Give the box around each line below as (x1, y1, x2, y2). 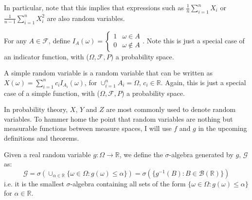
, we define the (119, 149, 163, 159)
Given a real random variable (4, 149, 91, 159)
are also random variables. (47, 13, 125, 23)
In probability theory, (4, 104, 68, 114)
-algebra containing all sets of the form (70, 178, 186, 188)
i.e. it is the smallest (4, 178, 64, 188)
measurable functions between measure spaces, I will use (4, 123, 172, 133)
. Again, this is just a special (161, 77, 246, 87)
